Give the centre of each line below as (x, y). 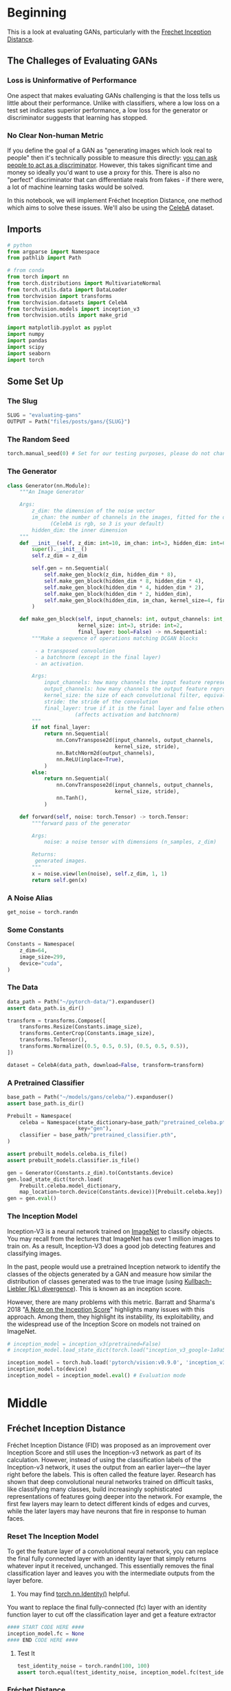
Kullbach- (198, 1281)
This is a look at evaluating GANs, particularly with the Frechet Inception (109, 32)
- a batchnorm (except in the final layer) (98, 657)
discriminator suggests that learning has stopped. (77, 117)
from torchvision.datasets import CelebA (67, 302)
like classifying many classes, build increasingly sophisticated (95, 1489)
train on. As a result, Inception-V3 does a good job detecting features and (111, 1245)
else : (40, 772)
